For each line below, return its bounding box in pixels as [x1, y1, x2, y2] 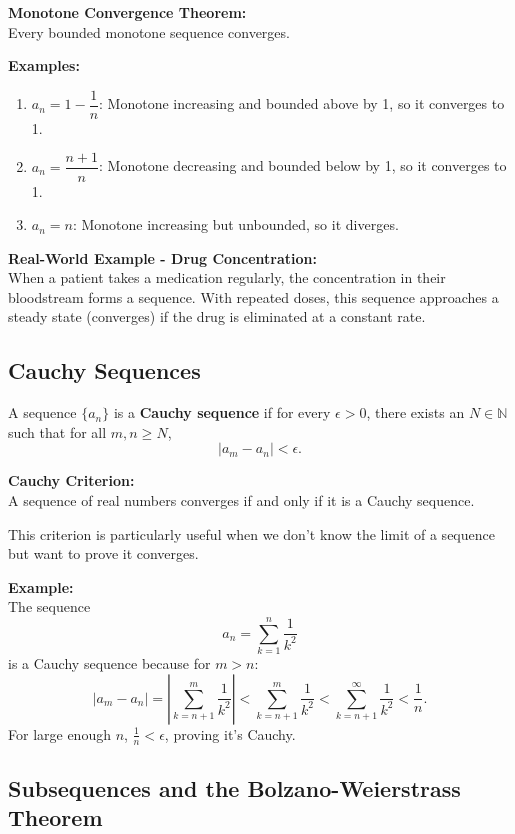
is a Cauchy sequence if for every [113, 402, 331, 423]
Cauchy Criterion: [8, 470, 135, 491]
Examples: [8, 55, 80, 76]
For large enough [8, 723, 111, 744]
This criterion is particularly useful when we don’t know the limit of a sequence [8, 523, 495, 544]
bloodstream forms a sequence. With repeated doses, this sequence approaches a [8, 286, 499, 307]
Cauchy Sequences [8, 355, 201, 386]
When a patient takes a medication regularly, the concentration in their [8, 267, 446, 288]
